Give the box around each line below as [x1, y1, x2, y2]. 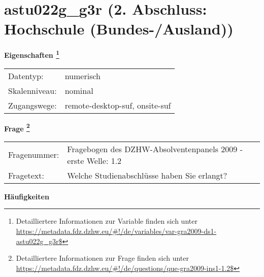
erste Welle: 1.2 [67, 154, 122, 166]
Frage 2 [4, 121, 30, 133]
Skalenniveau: [8, 84, 57, 96]
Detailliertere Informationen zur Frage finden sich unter [16, 253, 189, 263]
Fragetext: [8, 169, 44, 181]
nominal [64, 84, 93, 96]
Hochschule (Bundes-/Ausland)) [4, 18, 234, 39]
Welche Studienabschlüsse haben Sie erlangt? [67, 169, 227, 181]
